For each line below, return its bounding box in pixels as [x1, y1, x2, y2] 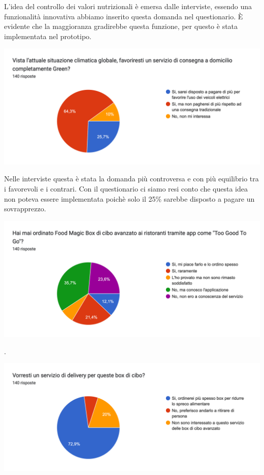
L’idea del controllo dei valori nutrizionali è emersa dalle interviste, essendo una [4, 1, 252, 11]
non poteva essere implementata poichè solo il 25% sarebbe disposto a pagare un [4, 193, 255, 204]
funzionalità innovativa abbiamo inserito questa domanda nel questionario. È [4, 11, 243, 21]
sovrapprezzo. [4, 203, 46, 214]
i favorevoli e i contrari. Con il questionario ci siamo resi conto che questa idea [4, 183, 248, 194]
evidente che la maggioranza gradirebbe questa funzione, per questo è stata [4, 21, 238, 31]
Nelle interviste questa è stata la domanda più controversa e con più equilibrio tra [4, 173, 259, 184]
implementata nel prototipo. [4, 30, 91, 41]
